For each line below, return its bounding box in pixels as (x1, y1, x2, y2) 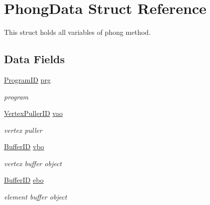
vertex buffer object (4, 158, 62, 168)
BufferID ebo (4, 175, 44, 185)
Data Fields (4, 51, 65, 67)
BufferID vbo (4, 141, 44, 152)
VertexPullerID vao (4, 108, 63, 118)
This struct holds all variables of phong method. (4, 27, 151, 37)
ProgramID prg (4, 74, 51, 85)
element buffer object (4, 192, 67, 202)
